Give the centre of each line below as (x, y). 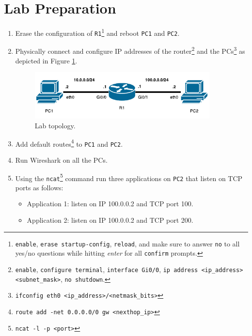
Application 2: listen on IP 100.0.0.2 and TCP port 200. (110, 220)
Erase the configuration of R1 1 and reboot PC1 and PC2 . (97, 32)
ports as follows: (39, 187)
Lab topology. (55, 126)
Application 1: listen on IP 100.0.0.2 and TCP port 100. (110, 204)
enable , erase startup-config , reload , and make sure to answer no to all (127, 243)
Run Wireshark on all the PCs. (61, 160)
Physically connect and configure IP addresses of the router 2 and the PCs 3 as (130, 50)
